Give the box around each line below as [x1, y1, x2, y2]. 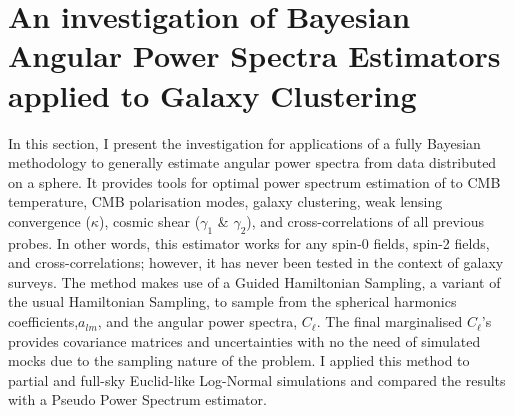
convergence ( [8, 210, 91, 231]
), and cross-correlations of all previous [246, 210, 485, 231]
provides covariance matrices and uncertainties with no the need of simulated [8, 330, 481, 351]
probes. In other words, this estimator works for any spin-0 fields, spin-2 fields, [8, 232, 490, 253]
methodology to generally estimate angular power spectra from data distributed [8, 152, 497, 173]
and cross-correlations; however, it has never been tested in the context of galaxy [8, 252, 504, 273]
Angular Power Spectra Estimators [8, 35, 501, 76]
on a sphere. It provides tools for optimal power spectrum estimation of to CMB [8, 171, 501, 192]
